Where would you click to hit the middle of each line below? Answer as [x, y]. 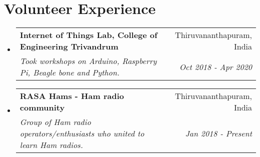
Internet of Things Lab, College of [88, 35]
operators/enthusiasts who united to [82, 133]
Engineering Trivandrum [69, 46]
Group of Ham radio [55, 122]
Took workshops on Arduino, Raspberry [88, 61]
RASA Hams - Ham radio [72, 96]
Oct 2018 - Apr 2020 [215, 66]
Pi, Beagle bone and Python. [69, 72]
